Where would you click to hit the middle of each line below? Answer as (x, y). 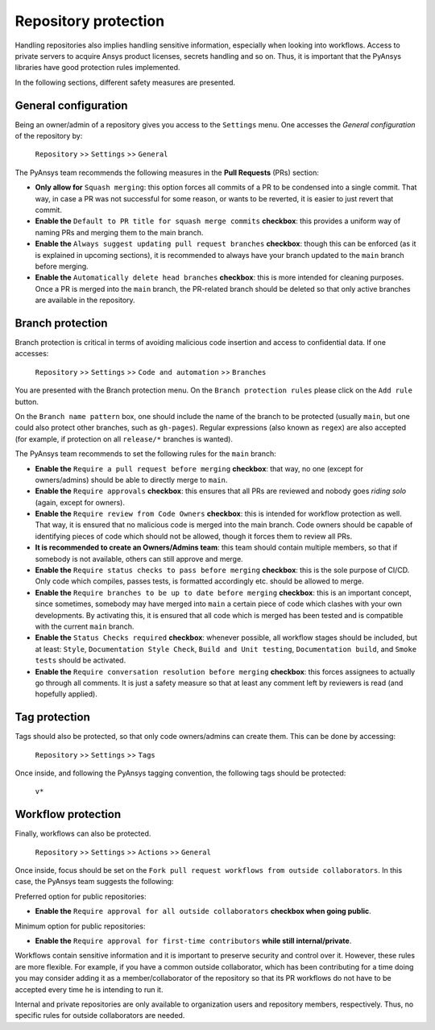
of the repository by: (49, 136)
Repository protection (90, 21)
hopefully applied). (66, 694)
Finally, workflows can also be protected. (83, 833)
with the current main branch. (85, 626)
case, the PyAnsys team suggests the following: (94, 882)
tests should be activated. (81, 660)
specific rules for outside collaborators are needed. (100, 1015)
